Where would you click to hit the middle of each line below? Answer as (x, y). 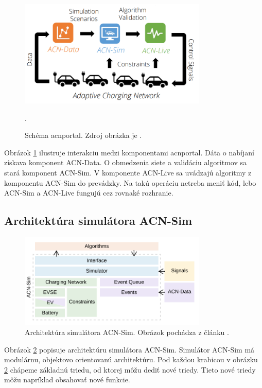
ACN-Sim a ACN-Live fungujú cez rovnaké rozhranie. (89, 193)
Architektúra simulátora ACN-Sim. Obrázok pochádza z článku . (127, 332)
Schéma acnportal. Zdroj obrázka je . (83, 135)
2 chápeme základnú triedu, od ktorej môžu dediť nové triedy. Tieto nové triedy (130, 369)
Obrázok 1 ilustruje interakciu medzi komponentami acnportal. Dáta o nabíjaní (129, 152)
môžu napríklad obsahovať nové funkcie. (67, 380)
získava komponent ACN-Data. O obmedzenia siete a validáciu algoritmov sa (125, 162)
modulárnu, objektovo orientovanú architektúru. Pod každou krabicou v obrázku (131, 359)
